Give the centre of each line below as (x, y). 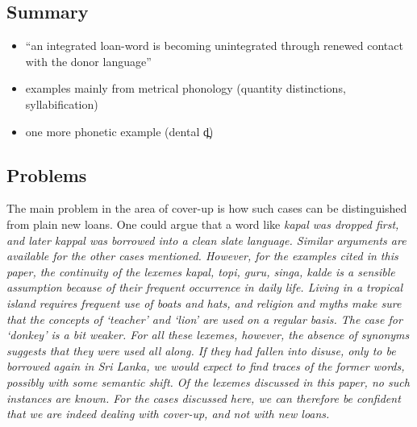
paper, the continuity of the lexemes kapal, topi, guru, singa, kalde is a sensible (201, 271)
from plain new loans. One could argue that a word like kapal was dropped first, (203, 224)
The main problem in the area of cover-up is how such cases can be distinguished (207, 208)
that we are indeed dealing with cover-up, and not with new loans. (168, 414)
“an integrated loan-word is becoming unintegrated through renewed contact (214, 46)
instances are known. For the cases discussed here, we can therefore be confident (204, 398)
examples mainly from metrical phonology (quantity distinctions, (186, 88)
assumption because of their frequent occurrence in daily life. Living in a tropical (205, 287)
